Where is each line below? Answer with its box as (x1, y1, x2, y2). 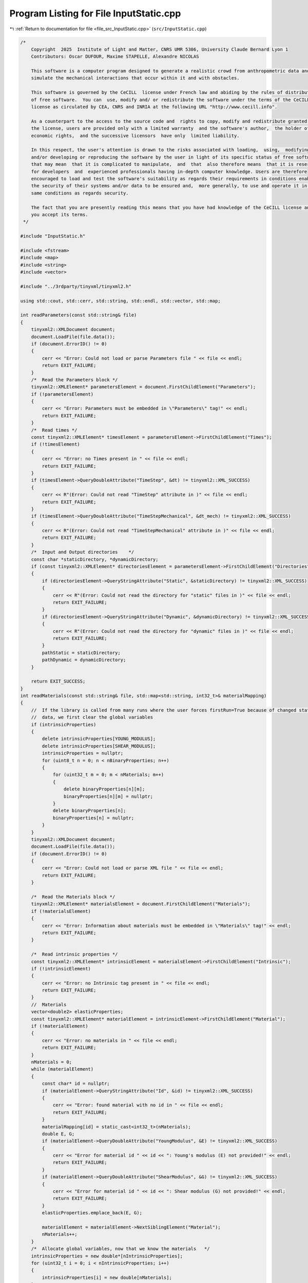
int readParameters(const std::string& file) (20, 312, 137, 318)
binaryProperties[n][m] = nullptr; (63, 793, 153, 799)
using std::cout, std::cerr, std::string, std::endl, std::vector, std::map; (20, 298, 221, 304)
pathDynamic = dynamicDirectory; (42, 657, 126, 663)
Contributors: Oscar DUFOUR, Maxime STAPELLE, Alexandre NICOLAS (31, 54, 199, 60)
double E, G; (42, 1131, 75, 1137)
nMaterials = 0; (31, 1059, 72, 1065)
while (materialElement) (31, 1066, 94, 1072)
